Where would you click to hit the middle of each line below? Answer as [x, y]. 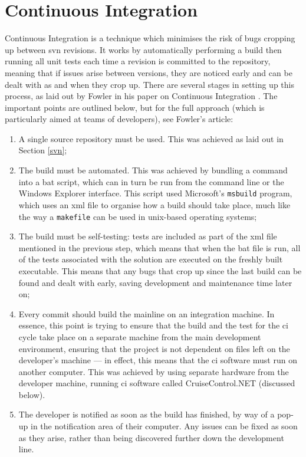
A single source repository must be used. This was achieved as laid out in [151, 138]
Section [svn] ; [43, 150]
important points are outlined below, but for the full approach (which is [135, 107]
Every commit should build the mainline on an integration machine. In [147, 313]
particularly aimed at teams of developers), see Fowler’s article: [119, 119]
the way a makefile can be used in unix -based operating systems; [138, 216]
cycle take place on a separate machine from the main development [140, 336]
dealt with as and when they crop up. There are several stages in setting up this [149, 84]
